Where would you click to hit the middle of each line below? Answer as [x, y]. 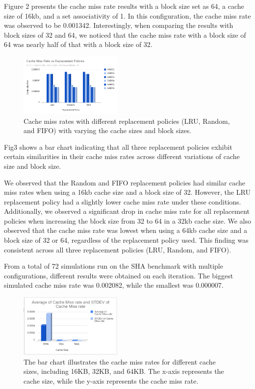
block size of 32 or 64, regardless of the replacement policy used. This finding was [126, 240]
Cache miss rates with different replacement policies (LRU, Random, [127, 121]
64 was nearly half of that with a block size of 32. [78, 44]
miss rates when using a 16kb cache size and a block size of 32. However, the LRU [127, 192]
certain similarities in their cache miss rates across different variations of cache [122, 156]
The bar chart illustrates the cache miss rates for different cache [120, 361]
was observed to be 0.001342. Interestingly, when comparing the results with [119, 25]
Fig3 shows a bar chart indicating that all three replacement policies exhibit [118, 147]
